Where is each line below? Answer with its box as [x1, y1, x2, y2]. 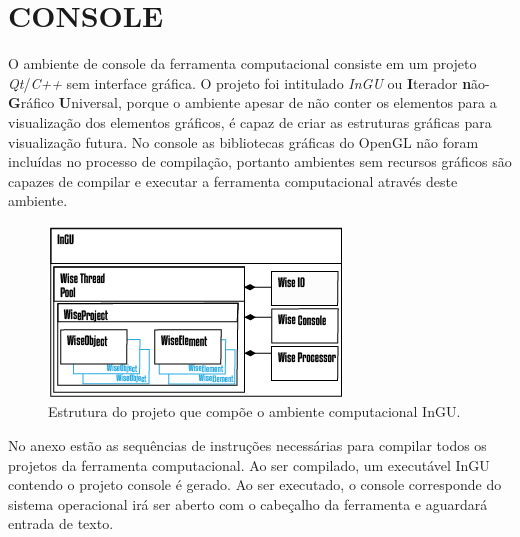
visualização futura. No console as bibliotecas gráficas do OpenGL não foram [8, 131, 479, 152]
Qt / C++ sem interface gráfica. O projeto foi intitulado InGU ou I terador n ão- [8, 72, 490, 93]
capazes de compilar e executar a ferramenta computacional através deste [8, 170, 458, 191]
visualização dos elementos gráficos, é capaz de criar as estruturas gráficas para [8, 111, 492, 132]
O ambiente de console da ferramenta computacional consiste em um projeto [8, 53, 477, 74]
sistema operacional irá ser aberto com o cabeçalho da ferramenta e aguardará [8, 493, 488, 514]
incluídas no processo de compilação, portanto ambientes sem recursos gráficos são [8, 151, 512, 172]
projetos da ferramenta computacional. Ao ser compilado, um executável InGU [8, 454, 490, 475]
